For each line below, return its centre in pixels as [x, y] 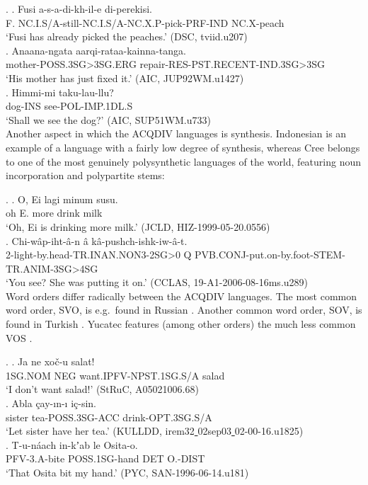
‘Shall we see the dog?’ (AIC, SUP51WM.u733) [108, 119]
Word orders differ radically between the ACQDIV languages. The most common [182, 296]
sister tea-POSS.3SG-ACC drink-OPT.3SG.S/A [109, 417]
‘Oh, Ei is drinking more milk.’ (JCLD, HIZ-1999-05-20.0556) [138, 226]
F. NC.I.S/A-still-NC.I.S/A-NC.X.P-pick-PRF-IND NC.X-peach [145, 22]
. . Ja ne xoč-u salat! [50, 361]
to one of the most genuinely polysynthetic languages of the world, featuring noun [184, 161]
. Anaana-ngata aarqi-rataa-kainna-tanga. [96, 50]
